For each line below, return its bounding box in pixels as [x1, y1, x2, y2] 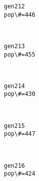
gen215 [4, 122, 25, 129]
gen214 [4, 82, 25, 90]
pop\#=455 [4, 51, 36, 58]
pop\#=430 [4, 90, 36, 98]
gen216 [4, 162, 25, 169]
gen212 [4, 3, 25, 10]
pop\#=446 [4, 11, 36, 18]
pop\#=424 [4, 170, 36, 178]
